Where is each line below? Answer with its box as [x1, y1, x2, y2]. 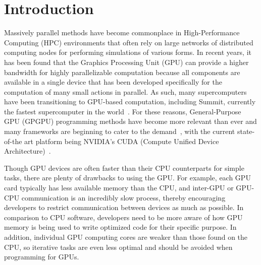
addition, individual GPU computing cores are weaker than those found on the [4, 232, 248, 242]
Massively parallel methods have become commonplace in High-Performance [4, 27, 240, 38]
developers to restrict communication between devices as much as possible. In [4, 202, 244, 213]
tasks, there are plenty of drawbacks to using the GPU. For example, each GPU [4, 172, 251, 183]
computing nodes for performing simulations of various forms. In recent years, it [4, 47, 251, 57]
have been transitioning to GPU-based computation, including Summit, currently [4, 96, 256, 107]
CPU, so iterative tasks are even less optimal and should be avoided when [4, 241, 233, 252]
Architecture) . [4, 146, 51, 156]
